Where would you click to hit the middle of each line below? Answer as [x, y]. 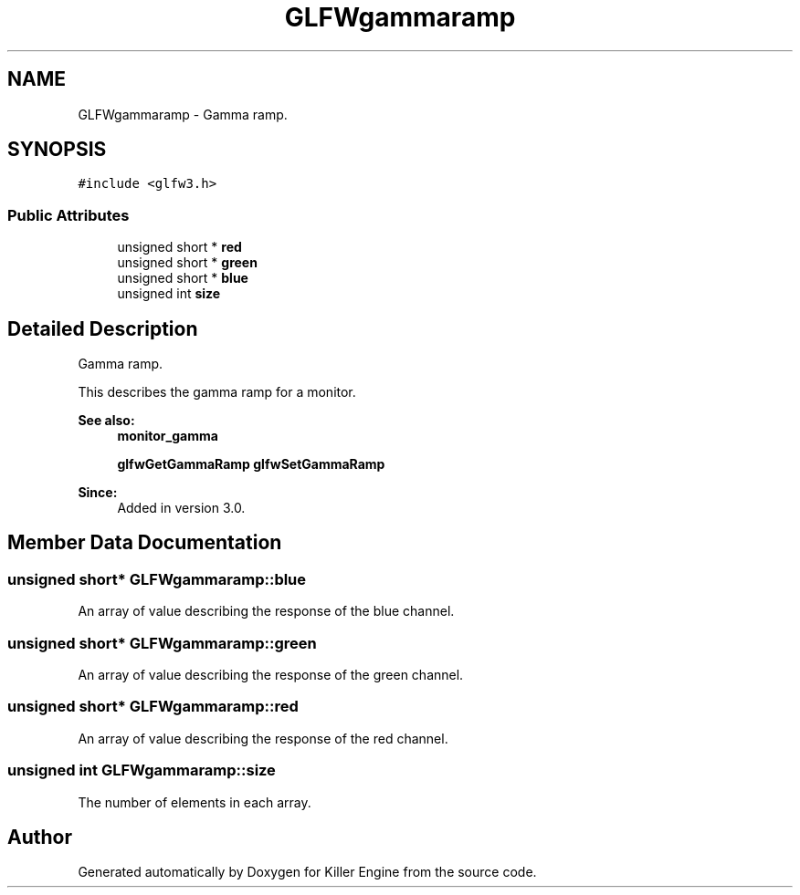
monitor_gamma [168, 436]
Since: [98, 493]
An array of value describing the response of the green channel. [271, 675]
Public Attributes [68, 215]
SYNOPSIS [57, 150]
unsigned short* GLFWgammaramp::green [162, 643]
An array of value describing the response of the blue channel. [266, 611]
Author [40, 837]
